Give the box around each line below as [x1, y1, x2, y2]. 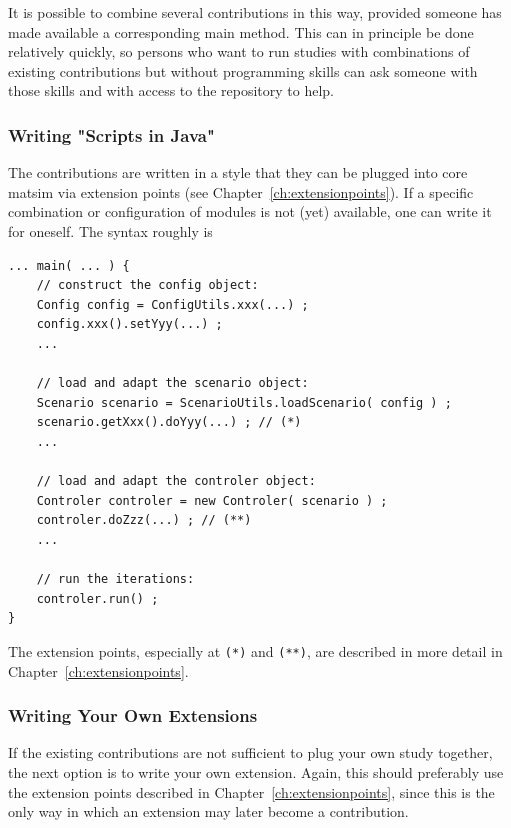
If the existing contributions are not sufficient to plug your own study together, [8, 742, 493, 763]
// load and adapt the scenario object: [36, 376, 309, 391]
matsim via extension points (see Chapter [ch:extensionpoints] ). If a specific [8, 181, 474, 202]
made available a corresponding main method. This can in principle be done [8, 21, 474, 42]
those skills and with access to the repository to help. [8, 80, 335, 101]
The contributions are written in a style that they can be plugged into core [8, 162, 468, 183]
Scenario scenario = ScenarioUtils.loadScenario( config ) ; [36, 395, 452, 410]
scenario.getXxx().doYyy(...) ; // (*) [36, 415, 302, 430]
